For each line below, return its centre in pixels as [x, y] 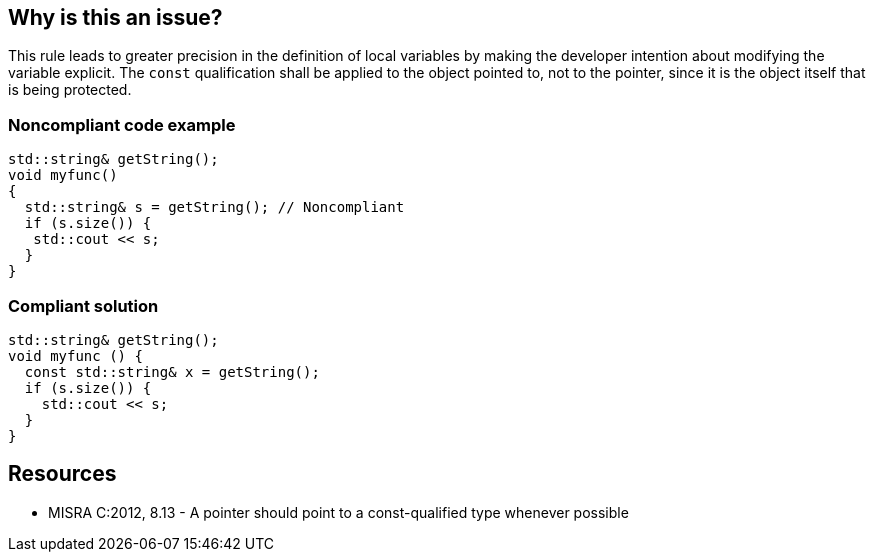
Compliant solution [83, 305]
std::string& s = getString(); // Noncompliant [214, 207]
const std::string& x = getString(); [172, 371]
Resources [62, 474]
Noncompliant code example [122, 124]
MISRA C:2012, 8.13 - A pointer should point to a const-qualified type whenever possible [338, 512]
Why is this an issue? [115, 17]
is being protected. [70, 90]
